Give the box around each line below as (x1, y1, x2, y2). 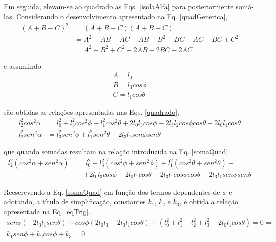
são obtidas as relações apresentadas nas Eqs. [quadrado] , (4, 106, 179, 117)
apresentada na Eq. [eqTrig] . (4, 206, 91, 216)
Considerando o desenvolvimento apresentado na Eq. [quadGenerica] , (16, 11, 228, 21)
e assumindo (4, 60, 41, 71)
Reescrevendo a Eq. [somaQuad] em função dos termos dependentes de (4, 186, 220, 197)
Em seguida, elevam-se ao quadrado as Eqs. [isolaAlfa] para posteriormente (4, 1, 234, 11)
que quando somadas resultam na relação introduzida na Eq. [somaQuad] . (4, 146, 230, 157)
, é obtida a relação (179, 196, 238, 207)
